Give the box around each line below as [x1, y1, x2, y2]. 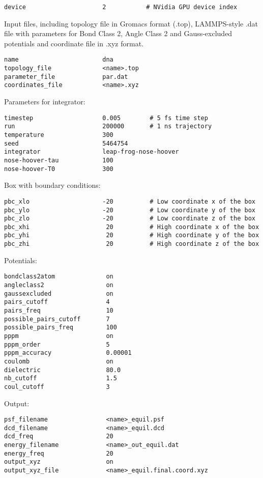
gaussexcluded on [4, 290, 113, 297]
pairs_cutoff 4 [4, 298, 110, 306]
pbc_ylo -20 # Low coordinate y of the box [4, 206, 255, 214]
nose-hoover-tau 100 [4, 156, 113, 164]
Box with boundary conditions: [4, 180, 101, 190]
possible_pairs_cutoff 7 [4, 315, 110, 323]
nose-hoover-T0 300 [4, 165, 113, 173]
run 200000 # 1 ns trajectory [4, 123, 212, 130]
